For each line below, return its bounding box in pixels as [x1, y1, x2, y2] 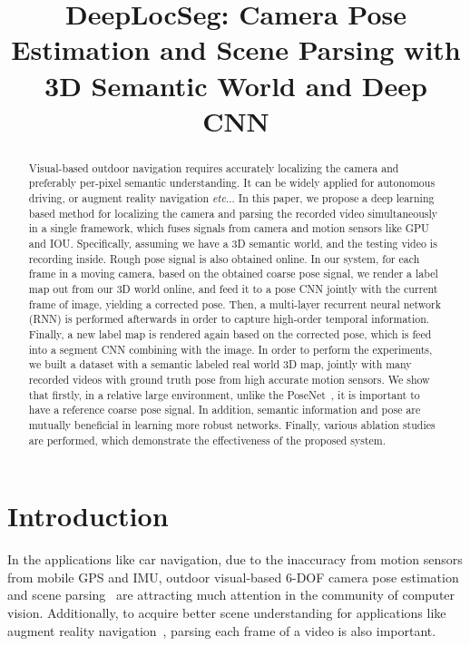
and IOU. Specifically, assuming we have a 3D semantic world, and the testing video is [28, 236, 437, 251]
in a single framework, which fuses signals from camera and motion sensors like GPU [28, 220, 429, 236]
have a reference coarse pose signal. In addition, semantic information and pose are [28, 402, 421, 417]
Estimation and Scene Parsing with [11, 31, 461, 68]
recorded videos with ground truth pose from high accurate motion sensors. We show [28, 371, 430, 387]
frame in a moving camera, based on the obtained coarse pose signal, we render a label [28, 266, 438, 281]
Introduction [7, 497, 169, 534]
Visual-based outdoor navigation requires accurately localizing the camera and [28, 160, 399, 175]
